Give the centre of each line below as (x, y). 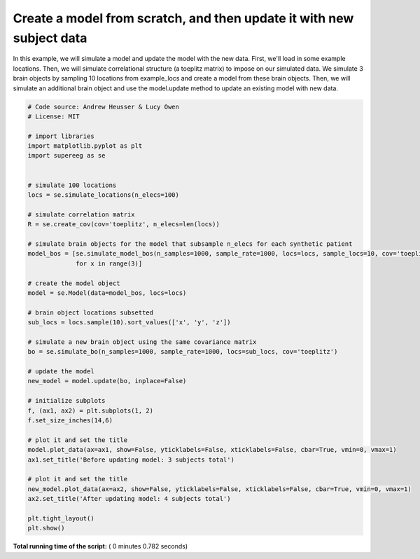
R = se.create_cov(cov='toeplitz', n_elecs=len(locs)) (124, 225)
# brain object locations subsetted (91, 312)
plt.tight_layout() (61, 518)
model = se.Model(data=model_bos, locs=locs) (107, 293)
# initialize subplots (66, 401)
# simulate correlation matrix (82, 214)
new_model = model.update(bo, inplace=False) (107, 381)
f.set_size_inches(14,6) (70, 420)
